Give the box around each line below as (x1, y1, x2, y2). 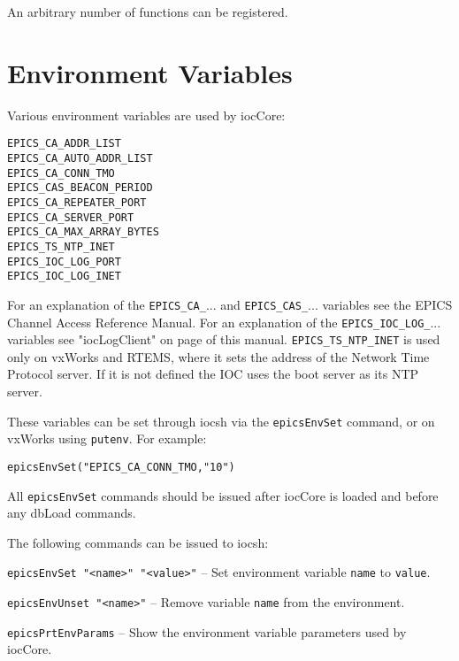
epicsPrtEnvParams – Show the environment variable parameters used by (7, 622, 407, 641)
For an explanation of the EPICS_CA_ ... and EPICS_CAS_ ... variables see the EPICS (7, 295, 453, 313)
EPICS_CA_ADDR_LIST (7, 137, 121, 150)
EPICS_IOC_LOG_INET (7, 270, 121, 283)
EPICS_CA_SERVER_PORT (7, 211, 134, 224)
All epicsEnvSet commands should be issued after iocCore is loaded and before (7, 486, 439, 504)
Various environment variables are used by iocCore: (7, 105, 286, 124)
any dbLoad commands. (7, 503, 136, 522)
